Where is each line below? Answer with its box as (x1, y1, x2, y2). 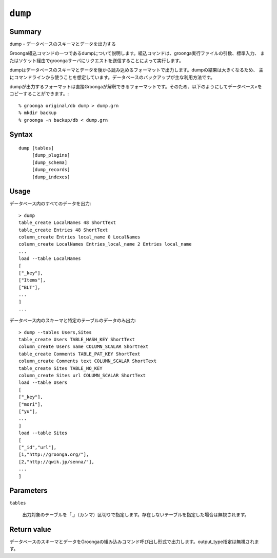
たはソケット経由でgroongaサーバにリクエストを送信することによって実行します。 (9, 57, 184, 64)
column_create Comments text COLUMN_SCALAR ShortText (18, 358, 156, 364)
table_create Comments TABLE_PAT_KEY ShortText (18, 351, 141, 357)
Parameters (9, 486, 48, 495)
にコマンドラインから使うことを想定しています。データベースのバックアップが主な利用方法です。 (9, 74, 215, 80)
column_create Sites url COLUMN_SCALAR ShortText (18, 373, 146, 379)
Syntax (9, 130, 33, 139)
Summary (9, 27, 42, 36)
